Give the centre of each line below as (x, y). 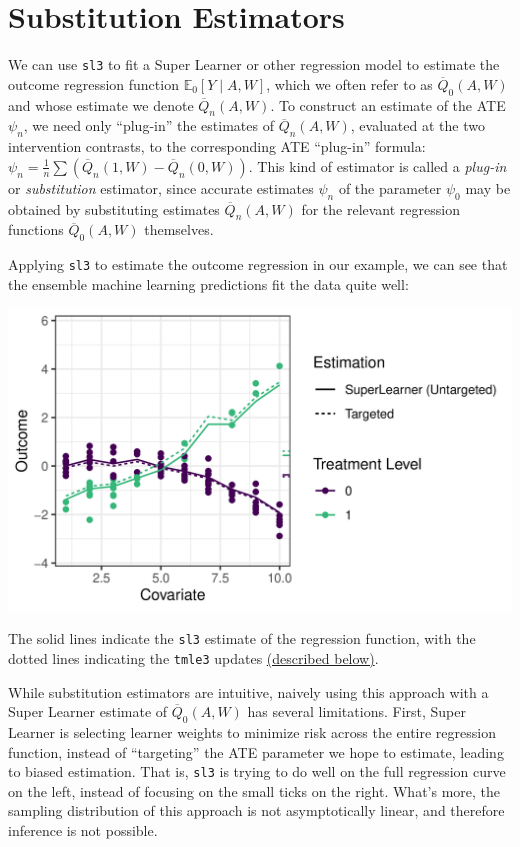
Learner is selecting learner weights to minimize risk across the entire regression (252, 731)
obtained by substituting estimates (114, 208)
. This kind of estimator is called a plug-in (377, 165)
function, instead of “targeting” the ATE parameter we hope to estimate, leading (256, 751)
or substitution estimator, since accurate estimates (161, 187)
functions (36, 229)
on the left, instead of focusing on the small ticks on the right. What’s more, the (254, 790)
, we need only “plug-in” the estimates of (148, 125)
